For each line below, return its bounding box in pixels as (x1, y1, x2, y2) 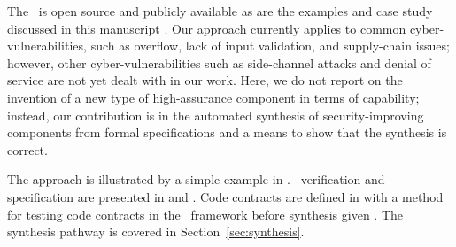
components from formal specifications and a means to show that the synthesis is (7, 123, 447, 142)
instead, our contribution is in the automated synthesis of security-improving (7, 105, 424, 124)
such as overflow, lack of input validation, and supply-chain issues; (90, 36, 450, 55)
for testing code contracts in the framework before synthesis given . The (7, 205, 403, 223)
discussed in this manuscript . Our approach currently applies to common (7, 19, 406, 37)
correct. (7, 140, 48, 158)
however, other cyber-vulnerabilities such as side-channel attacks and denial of (7, 53, 431, 72)
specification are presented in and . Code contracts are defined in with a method (7, 187, 444, 205)
